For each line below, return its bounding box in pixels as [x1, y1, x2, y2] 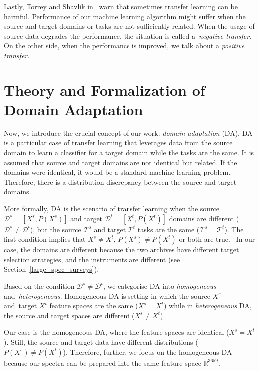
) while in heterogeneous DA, [163, 300, 252, 311]
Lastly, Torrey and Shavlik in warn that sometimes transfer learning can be [4, 1, 238, 11]
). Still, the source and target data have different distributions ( [4, 336, 198, 347]
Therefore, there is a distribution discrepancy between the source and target [4, 176, 237, 187]
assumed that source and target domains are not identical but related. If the [4, 157, 237, 167]
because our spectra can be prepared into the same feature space [4, 357, 201, 368]
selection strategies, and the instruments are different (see [4, 254, 180, 264]
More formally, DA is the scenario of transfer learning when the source [4, 203, 220, 214]
